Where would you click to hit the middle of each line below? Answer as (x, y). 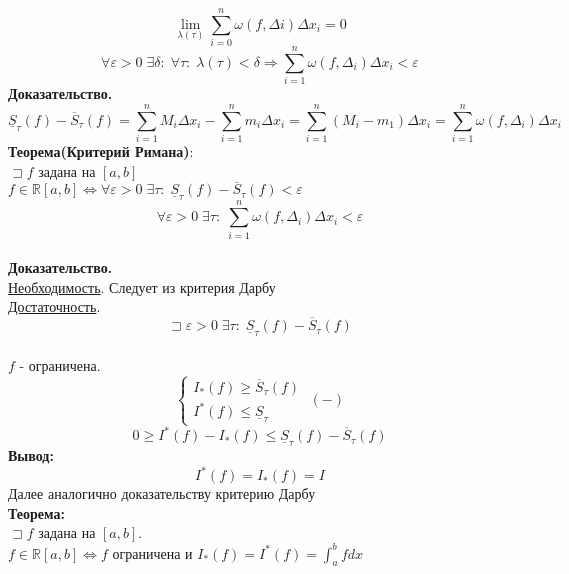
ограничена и (152, 552)
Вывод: (31, 455)
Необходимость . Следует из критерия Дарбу (142, 286)
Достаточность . (54, 306)
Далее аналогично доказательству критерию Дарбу (162, 493)
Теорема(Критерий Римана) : (101, 150)
